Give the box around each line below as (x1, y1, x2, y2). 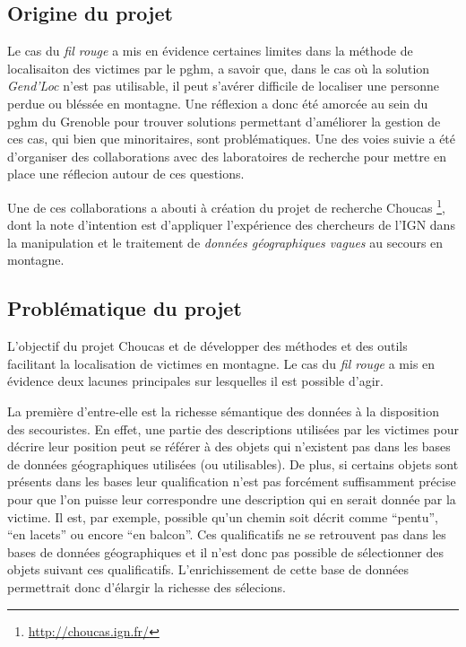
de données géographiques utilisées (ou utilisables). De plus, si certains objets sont (7, 454, 459, 473)
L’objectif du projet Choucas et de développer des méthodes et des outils (7, 337, 408, 355)
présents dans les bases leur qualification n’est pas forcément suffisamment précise (7, 472, 456, 491)
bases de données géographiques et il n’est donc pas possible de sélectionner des (7, 542, 444, 561)
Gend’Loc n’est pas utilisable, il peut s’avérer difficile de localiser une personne (7, 76, 440, 95)
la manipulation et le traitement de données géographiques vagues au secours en (7, 232, 444, 251)
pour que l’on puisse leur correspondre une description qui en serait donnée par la (7, 489, 456, 508)
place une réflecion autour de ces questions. (7, 164, 245, 183)
